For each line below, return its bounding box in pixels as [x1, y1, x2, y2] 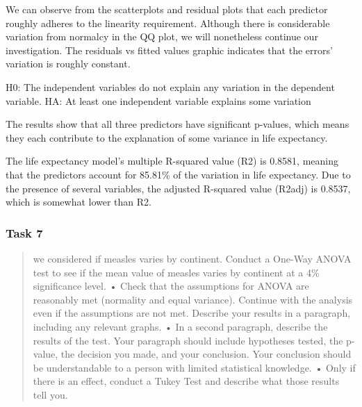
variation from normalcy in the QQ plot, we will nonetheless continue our [6, 29, 318, 44]
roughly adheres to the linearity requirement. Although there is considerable [6, 15, 330, 30]
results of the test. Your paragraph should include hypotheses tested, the [33, 333, 343, 347]
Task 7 [6, 224, 43, 241]
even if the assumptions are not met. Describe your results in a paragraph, [33, 306, 351, 320]
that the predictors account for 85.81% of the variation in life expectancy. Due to [6, 167, 351, 181]
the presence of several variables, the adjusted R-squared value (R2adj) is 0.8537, [6, 181, 351, 195]
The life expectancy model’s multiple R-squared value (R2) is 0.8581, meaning [6, 153, 338, 168]
